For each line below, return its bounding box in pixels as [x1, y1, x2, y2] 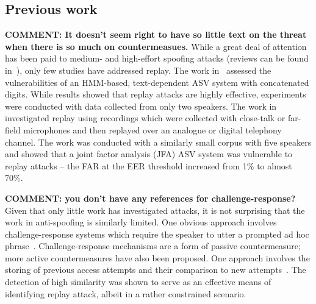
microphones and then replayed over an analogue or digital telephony [23, 123, 282, 136]
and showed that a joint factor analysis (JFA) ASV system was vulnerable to [5, 147, 293, 160]
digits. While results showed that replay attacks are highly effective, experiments [5, 88, 306, 101]
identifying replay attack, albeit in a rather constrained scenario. [5, 287, 246, 300]
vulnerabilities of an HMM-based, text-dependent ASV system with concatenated [5, 76, 309, 88]
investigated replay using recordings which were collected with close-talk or [5, 111, 285, 124]
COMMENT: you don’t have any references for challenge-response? [5, 191, 296, 204]
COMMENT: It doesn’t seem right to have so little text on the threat [5, 28, 307, 41]
